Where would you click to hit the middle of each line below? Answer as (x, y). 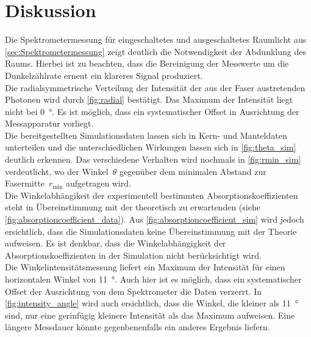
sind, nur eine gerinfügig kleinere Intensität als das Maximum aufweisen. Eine (150, 315)
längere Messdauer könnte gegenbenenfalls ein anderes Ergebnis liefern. (138, 327)
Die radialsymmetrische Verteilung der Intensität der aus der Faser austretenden (155, 87)
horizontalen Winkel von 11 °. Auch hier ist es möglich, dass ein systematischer (153, 279)
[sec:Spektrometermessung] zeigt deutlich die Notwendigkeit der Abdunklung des (155, 51)
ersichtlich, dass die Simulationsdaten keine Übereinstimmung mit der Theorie (151, 231)
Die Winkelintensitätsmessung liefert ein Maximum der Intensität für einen (145, 267)
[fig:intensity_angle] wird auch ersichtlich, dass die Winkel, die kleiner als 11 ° (152, 303)
